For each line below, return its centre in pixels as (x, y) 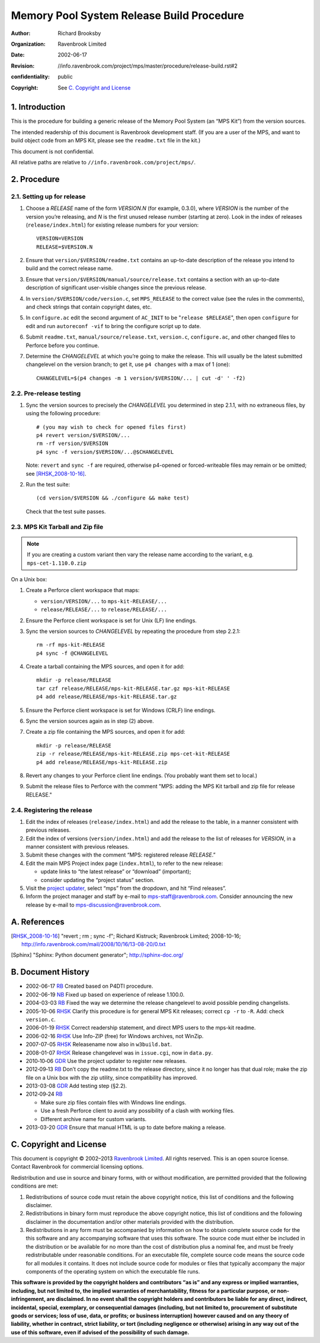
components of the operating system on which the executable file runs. (113, 1272)
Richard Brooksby (79, 33)
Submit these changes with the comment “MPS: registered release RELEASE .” (121, 855)
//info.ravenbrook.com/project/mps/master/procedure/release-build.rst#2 (148, 66)
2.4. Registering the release (52, 810)
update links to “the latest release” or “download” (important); (116, 871)
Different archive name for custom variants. (94, 1119)
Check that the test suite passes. (66, 511)
